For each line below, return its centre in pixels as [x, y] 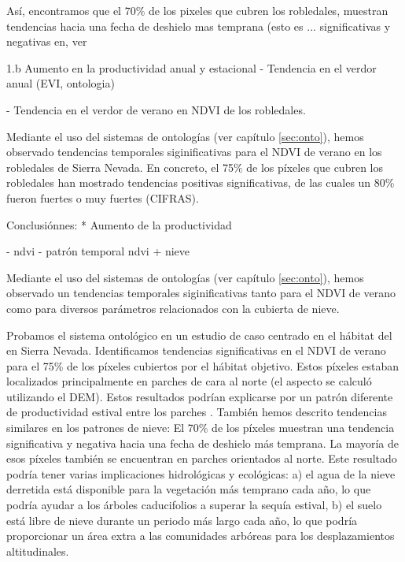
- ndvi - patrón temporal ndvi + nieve [98, 251]
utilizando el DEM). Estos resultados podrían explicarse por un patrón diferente [200, 396]
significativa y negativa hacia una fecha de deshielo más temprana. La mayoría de [203, 443]
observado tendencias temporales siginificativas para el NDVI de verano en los [194, 152]
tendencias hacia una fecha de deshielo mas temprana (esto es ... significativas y [199, 26]
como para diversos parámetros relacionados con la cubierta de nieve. [173, 308]
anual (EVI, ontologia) [61, 83]
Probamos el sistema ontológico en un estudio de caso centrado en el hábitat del [199, 335]
